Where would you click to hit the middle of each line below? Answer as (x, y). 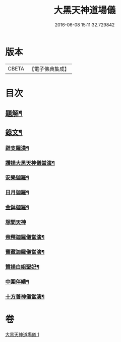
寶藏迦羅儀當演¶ (25, 252)
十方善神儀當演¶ (25, 296)
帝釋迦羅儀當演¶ (25, 237)
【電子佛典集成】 (49, 69)
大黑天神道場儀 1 (22, 334)
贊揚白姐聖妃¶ (22, 267)
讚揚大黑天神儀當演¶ (30, 163)
